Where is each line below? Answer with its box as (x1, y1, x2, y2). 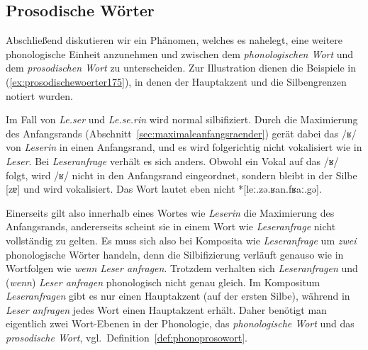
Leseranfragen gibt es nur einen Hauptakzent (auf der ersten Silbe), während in (6, 288, 350, 303)
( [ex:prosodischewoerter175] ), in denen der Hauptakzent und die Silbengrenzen (6, 74, 347, 89)
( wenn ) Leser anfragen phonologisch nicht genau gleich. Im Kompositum (6, 274, 320, 289)
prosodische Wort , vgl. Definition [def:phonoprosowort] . (6, 330, 248, 345)
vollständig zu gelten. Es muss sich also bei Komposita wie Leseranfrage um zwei (6, 232, 357, 247)
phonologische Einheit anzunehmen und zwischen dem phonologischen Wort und (6, 46, 354, 61)
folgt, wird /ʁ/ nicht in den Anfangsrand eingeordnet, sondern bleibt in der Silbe (6, 167, 357, 182)
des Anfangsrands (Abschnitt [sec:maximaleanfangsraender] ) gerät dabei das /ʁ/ (6, 125, 357, 140)
